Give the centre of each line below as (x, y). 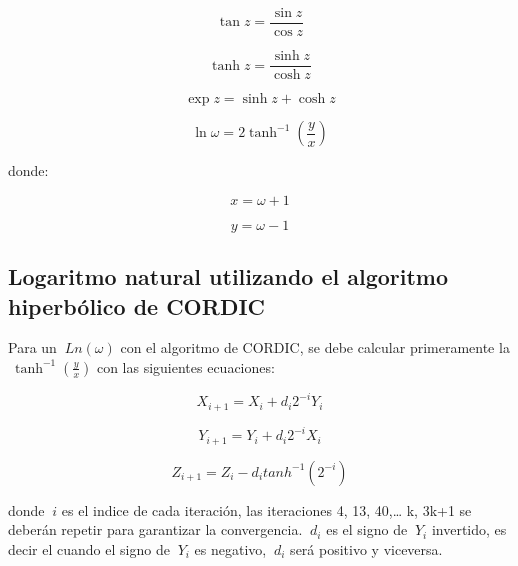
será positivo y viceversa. (366, 549)
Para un (32, 347)
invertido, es (469, 529)
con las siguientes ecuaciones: (185, 366)
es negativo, (230, 549)
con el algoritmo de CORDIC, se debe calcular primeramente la (315, 347)
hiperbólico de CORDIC (137, 305)
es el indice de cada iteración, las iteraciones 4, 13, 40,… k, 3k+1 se (266, 509)
